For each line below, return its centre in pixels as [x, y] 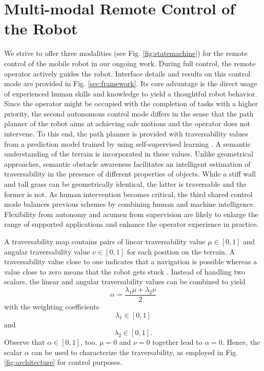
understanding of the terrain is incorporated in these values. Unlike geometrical [129, 154]
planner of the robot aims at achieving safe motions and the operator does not [127, 123]
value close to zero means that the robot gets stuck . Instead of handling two [125, 271]
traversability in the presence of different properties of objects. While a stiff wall [130, 174]
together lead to [177, 342]
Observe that [25, 342]
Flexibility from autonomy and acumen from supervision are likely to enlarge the [131, 214]
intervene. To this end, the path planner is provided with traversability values [126, 134]
